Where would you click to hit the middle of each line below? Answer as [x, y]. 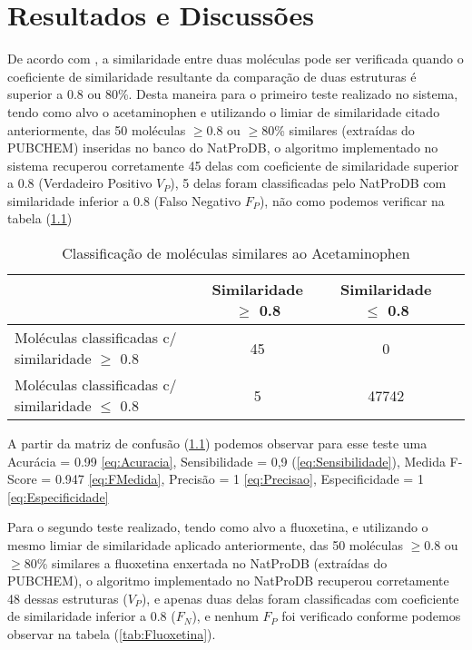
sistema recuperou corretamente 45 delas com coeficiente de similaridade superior [233, 165]
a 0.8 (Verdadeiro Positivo [80, 183]
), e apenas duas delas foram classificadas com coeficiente [300, 598]
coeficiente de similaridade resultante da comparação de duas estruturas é [212, 76]
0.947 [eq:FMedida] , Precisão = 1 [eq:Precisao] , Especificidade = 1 [239, 479]
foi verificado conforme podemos [371, 616]
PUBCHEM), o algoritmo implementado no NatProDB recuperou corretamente [228, 581]
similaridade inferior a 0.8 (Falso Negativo [124, 200]
